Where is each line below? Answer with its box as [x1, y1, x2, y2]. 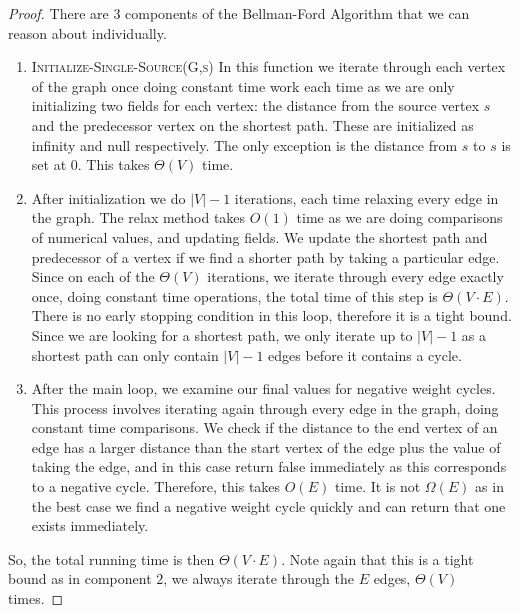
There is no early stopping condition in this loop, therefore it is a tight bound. [31, 305, 512, 326]
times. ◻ [8, 588, 64, 609]
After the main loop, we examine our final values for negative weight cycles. [31, 378, 496, 399]
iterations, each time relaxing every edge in [234, 187, 499, 208]
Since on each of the [31, 266, 155, 287]
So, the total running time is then [8, 548, 215, 569]
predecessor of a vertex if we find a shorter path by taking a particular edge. [31, 246, 500, 267]
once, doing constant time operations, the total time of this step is [31, 285, 438, 306]
